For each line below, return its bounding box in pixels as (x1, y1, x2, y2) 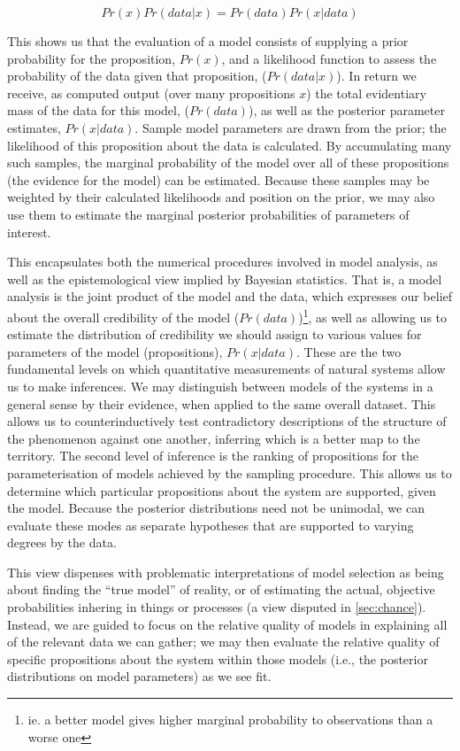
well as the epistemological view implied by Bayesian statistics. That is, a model (7, 269, 442, 288)
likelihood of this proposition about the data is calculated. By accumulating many (7, 135, 452, 154)
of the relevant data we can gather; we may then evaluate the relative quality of (7, 632, 440, 651)
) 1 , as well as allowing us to (298, 305, 448, 326)
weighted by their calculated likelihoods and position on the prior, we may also (7, 188, 435, 206)
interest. (7, 222, 51, 241)
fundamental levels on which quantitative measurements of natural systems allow (7, 360, 446, 378)
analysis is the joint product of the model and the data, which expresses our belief (7, 287, 453, 306)
